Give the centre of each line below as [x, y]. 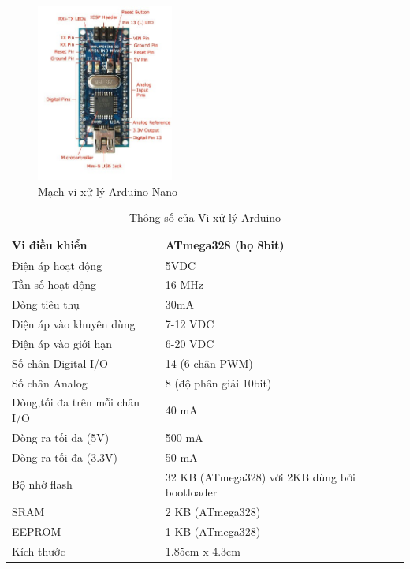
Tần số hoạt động [54, 284]
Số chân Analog [50, 382]
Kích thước [39, 550]
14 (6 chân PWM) [209, 363]
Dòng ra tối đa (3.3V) [65, 457]
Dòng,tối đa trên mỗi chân [76, 402]
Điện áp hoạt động [57, 265]
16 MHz [184, 284]
